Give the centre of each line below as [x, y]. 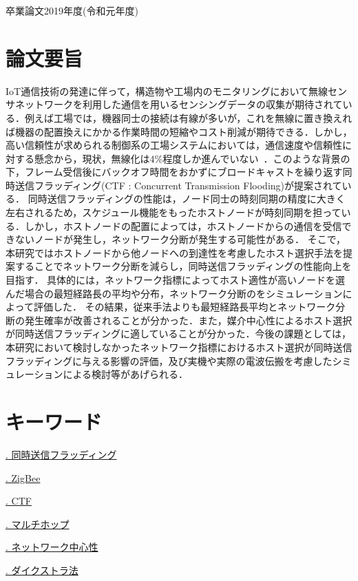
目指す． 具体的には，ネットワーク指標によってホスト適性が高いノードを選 [175, 280]
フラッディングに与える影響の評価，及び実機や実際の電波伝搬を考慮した [169, 360]
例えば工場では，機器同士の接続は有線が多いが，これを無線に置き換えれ [188, 117]
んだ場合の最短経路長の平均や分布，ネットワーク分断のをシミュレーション [174, 293]
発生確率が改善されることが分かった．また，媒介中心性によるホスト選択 [188, 320]
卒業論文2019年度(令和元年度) [72, 10]
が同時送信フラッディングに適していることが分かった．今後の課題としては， [178, 334]
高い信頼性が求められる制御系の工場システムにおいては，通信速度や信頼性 [174, 145]
